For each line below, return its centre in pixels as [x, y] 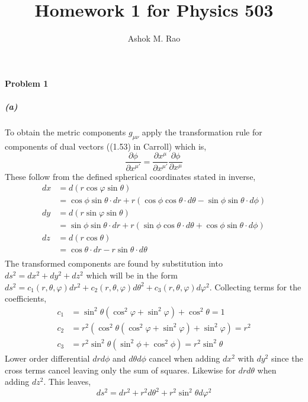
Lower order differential [47, 358]
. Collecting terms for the [255, 287]
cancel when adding [185, 358]
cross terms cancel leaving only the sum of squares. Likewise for [120, 370]
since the [287, 358]
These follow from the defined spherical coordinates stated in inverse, [130, 176]
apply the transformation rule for [202, 132]
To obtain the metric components [65, 132]
